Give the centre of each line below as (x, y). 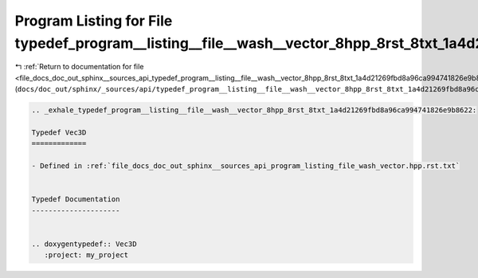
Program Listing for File (94, 21)
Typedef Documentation (76, 200)
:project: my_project (86, 255)
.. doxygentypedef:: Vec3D (84, 244)
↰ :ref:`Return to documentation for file (79, 67)
